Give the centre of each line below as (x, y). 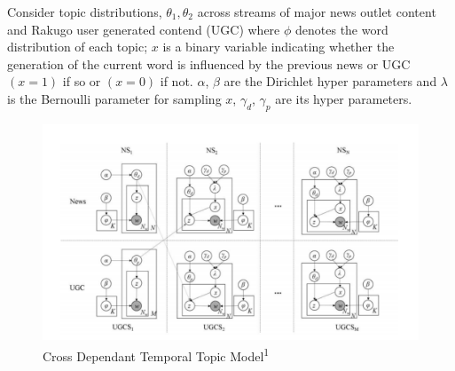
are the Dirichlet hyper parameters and (330, 81)
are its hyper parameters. (344, 98)
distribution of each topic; (78, 47)
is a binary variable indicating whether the (278, 47)
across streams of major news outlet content (317, 12)
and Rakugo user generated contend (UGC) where (144, 29)
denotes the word (342, 29)
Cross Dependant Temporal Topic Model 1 (156, 354)
